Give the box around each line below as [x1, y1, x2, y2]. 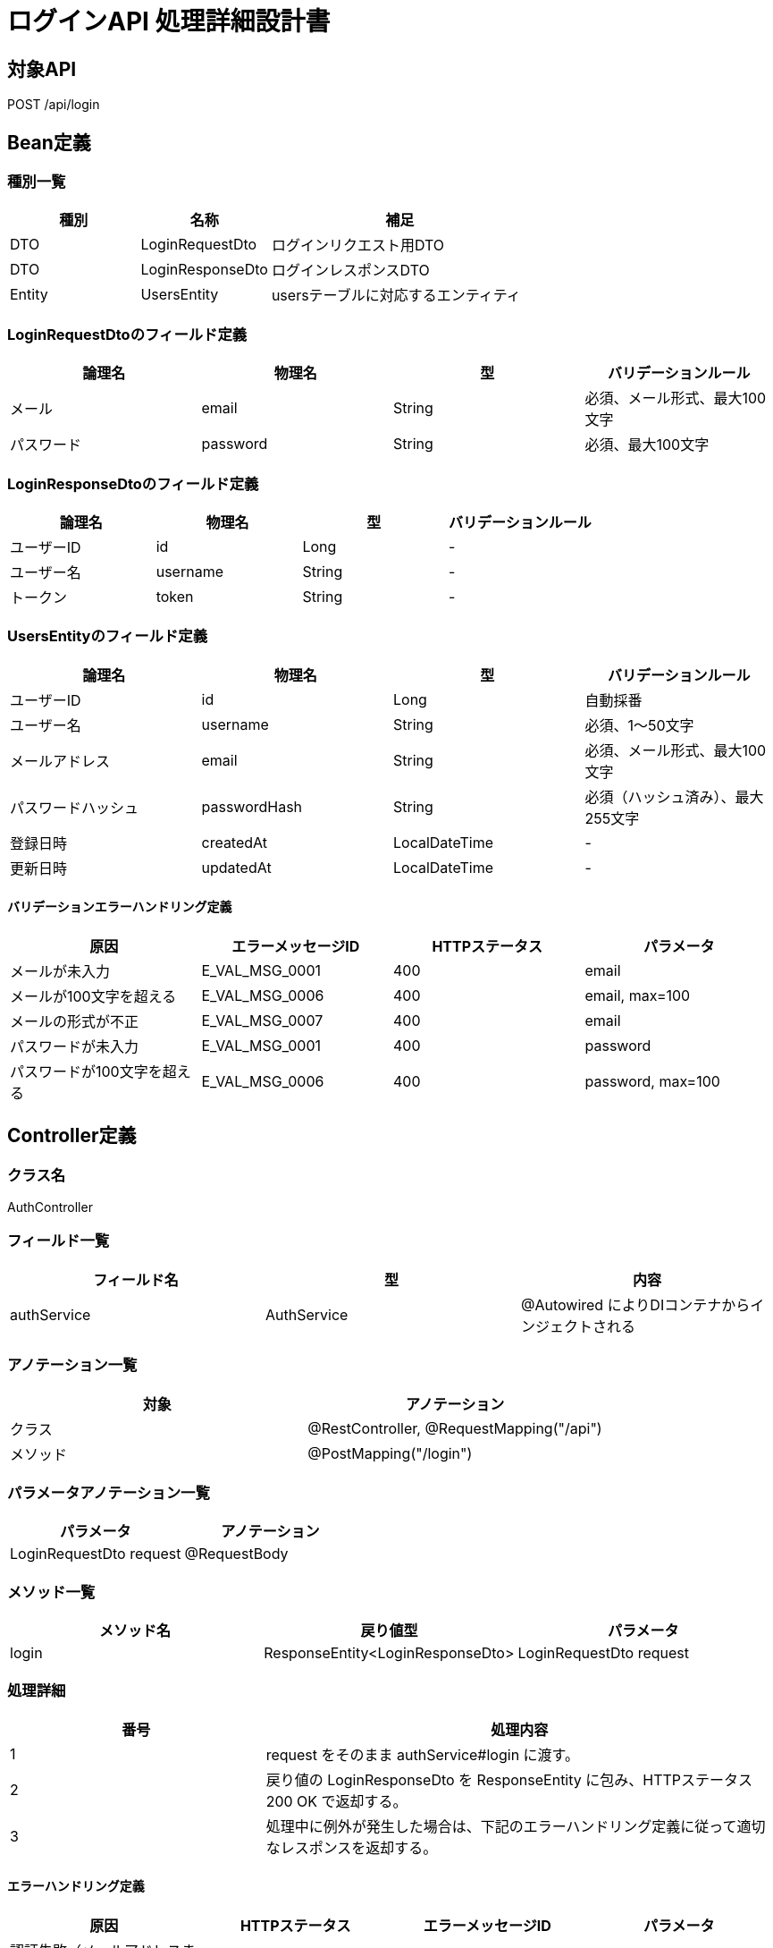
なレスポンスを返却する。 [265, 1838, 438, 1857]
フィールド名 [93, 1270, 179, 1289]
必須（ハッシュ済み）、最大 [584, 787, 764, 806]
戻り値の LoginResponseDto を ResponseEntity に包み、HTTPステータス [265, 1770, 753, 1789]
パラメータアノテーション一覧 [7, 1483, 210, 1502]
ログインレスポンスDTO [271, 261, 430, 280]
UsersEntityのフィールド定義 [7, 627, 207, 646]
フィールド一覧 [7, 1232, 110, 1250]
